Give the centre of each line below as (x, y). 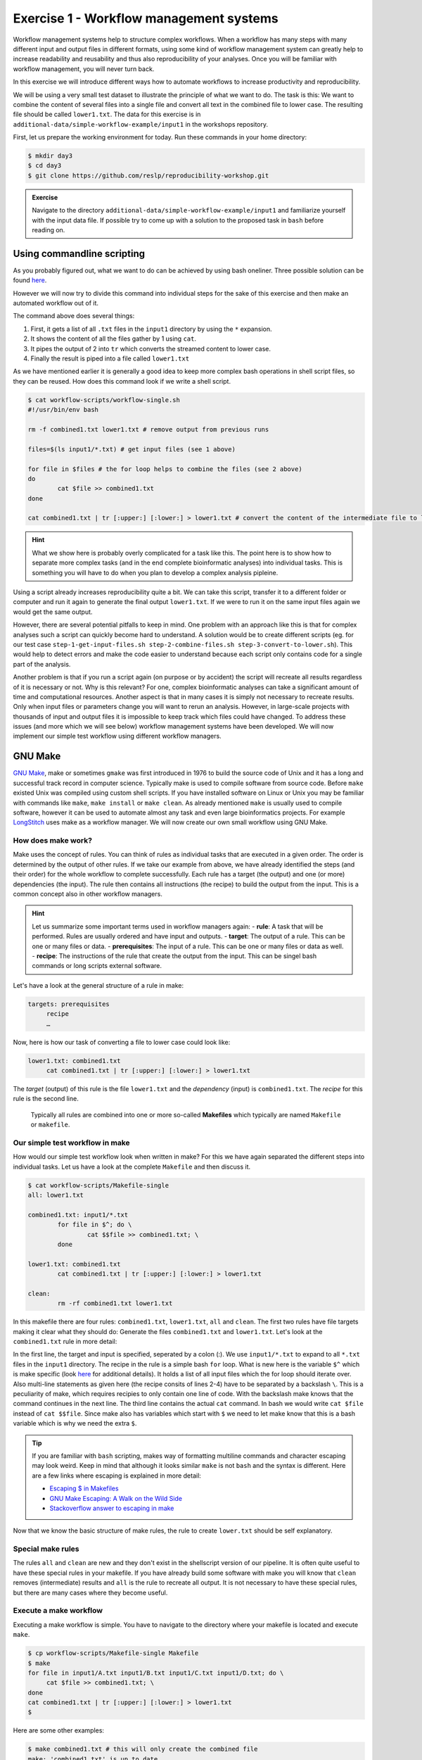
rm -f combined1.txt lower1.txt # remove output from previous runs (148, 429)
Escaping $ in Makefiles (84, 1488)
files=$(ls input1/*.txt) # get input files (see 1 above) (132, 449)
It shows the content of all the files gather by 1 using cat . (114, 339)
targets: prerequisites (69, 1004)
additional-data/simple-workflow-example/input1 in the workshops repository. (141, 124)
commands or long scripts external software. (97, 966)
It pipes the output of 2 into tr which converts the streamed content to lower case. (151, 348)
